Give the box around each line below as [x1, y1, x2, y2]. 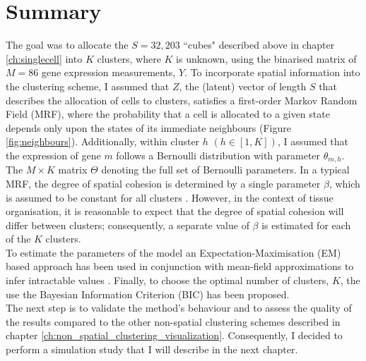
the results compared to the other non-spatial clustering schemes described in [6, 314, 341, 329]
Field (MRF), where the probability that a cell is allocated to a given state [6, 106, 330, 121]
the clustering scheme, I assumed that [6, 78, 170, 93]
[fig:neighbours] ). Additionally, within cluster [6, 134, 200, 149]
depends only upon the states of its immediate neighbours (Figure [6, 120, 291, 135]
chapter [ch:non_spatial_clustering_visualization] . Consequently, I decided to [6, 328, 343, 343]
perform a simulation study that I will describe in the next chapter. [6, 342, 298, 357]
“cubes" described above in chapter [183, 37, 335, 52]
